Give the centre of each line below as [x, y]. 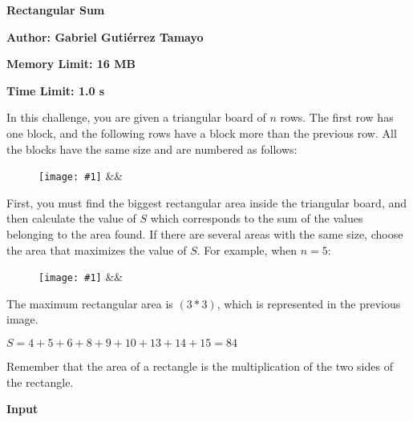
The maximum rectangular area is [90, 303]
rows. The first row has [337, 117]
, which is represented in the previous [309, 303]
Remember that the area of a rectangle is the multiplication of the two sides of [200, 366]
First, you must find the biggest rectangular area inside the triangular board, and [206, 202]
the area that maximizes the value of [97, 249]
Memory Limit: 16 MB [71, 64]
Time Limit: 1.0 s [56, 90]
